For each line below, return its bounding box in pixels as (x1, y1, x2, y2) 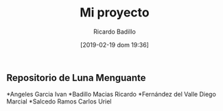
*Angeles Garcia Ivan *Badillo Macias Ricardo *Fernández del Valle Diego (6, 90, 217, 99)
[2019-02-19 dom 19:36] (80, 40, 149, 49)
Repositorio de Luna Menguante (6, 72, 146, 84)
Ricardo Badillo (93, 27, 137, 36)
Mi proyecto (80, 5, 150, 21)
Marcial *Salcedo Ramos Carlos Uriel (6, 97, 112, 106)
